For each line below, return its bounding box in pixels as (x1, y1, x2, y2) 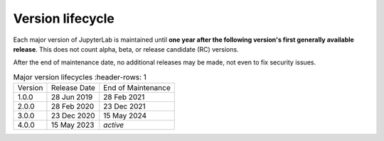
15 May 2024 (103, 111, 147, 120)
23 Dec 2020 (50, 111, 95, 120)
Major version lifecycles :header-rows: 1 (13, 72, 147, 81)
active (103, 120, 124, 130)
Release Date (50, 83, 96, 93)
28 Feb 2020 (50, 101, 95, 111)
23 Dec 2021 (103, 101, 146, 111)
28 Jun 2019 (50, 92, 93, 102)
